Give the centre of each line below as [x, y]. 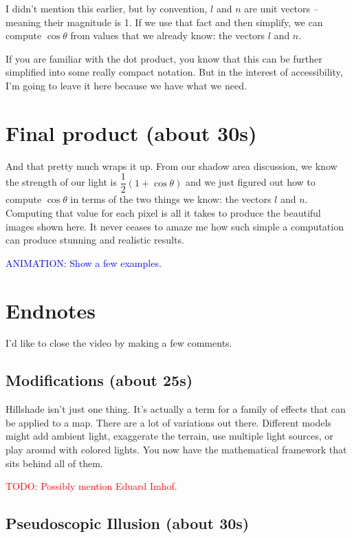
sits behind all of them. [54, 463]
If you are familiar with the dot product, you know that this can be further [164, 58]
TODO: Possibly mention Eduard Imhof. [91, 486]
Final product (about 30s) [131, 132]
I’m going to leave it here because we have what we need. [126, 85]
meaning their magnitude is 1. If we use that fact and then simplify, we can [164, 22]
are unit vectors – [281, 8]
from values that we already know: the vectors [168, 35]
